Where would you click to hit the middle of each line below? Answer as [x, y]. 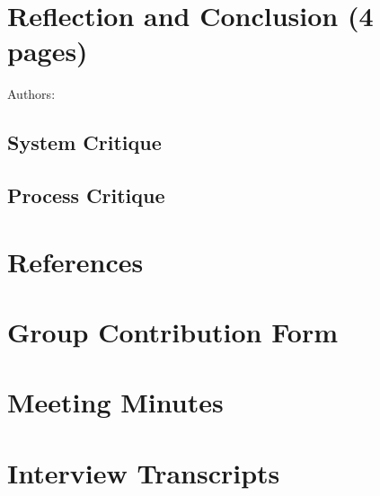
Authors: [31, 94]
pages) [48, 51]
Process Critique [86, 195]
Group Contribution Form [173, 332]
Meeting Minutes [115, 402]
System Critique [84, 142]
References [75, 261]
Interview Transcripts [144, 472]
